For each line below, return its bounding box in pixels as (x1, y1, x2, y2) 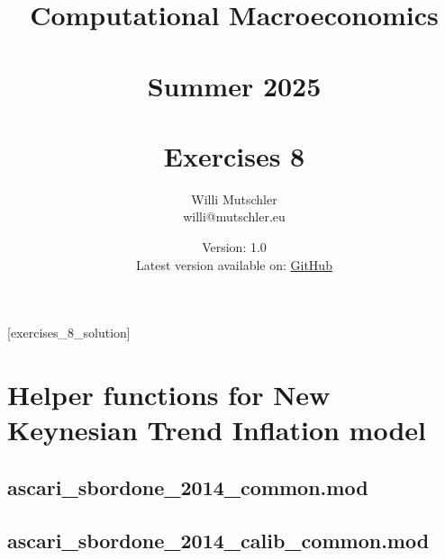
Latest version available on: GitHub (136, 255, 332, 274)
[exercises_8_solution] (7, 323, 131, 342)
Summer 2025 (147, 67, 322, 104)
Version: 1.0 (202, 238, 267, 257)
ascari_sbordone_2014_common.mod (7, 473, 368, 500)
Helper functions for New (7, 376, 331, 413)
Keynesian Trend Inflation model (7, 411, 426, 448)
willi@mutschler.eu (183, 207, 286, 226)
